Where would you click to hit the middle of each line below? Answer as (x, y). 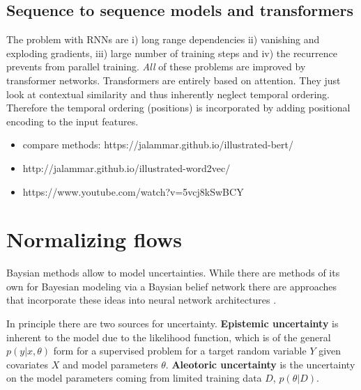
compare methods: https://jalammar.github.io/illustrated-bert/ (158, 145)
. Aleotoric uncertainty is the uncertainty (260, 364)
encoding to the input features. (72, 121)
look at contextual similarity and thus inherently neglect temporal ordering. (168, 94)
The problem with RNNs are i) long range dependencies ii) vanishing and (163, 39)
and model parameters (110, 364)
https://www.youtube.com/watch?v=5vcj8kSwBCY (133, 191)
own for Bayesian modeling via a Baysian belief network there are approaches (172, 286)
